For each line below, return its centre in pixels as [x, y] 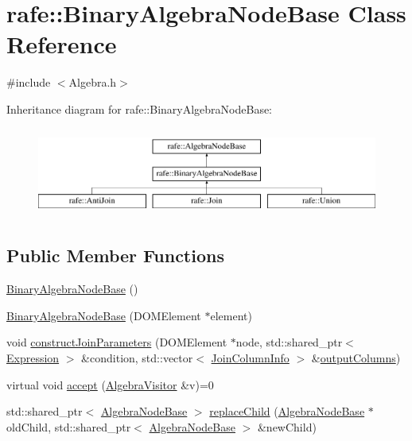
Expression [33, 358]
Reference [62, 44]
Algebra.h [93, 82]
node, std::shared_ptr [289, 342]
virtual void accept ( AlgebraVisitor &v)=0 [110, 384]
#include [29, 82]
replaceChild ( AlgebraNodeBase [287, 411]
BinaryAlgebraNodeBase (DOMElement [104, 315]
